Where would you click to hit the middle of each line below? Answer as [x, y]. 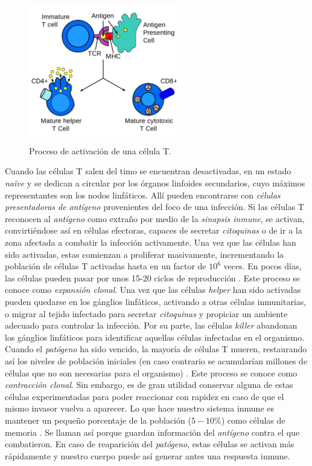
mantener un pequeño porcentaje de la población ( [98, 420]
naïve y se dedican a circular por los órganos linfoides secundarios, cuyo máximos [155, 183]
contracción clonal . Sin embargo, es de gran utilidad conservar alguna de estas [149, 385]
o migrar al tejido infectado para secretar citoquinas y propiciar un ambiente [146, 313]
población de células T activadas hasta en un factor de [106, 266]
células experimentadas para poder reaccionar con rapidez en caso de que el [145, 396]
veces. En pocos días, [263, 266]
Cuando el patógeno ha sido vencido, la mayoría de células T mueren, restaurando [156, 349]
